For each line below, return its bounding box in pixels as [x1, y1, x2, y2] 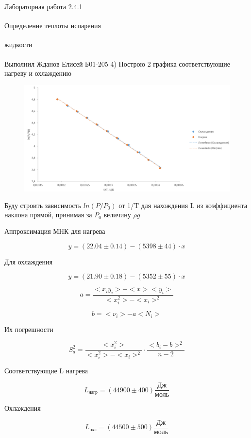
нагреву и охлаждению [4, 68, 71, 78]
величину [103, 210, 131, 220]
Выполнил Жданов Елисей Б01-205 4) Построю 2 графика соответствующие [4, 58, 230, 69]
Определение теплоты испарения [4, 20, 101, 31]
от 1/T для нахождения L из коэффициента [118, 200, 247, 210]
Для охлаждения [4, 256, 52, 266]
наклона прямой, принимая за [4, 210, 92, 220]
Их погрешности [4, 324, 53, 334]
